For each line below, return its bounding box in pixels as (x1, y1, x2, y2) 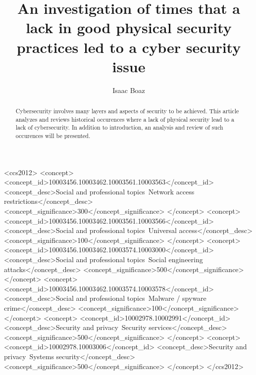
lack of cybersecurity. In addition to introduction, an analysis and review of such (15, 123, 223, 132)
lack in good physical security (26, 17, 232, 38)
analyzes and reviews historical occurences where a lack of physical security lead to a (15, 115, 234, 123)
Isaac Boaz (112, 85, 145, 95)
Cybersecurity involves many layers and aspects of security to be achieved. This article (15, 107, 239, 115)
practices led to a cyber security (16, 37, 241, 57)
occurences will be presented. (15, 132, 91, 140)
